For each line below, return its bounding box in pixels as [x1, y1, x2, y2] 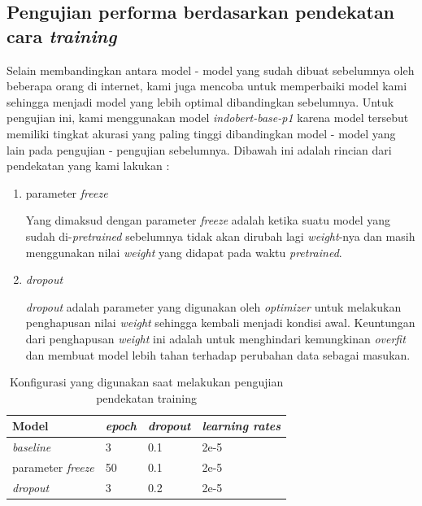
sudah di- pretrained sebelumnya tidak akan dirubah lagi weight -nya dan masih [25, 227, 415, 244]
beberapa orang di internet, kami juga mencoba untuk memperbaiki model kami [7, 77, 407, 94]
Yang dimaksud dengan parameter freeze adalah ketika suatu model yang [25, 212, 391, 229]
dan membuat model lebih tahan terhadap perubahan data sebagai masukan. [25, 346, 411, 363]
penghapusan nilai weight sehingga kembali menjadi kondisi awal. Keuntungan [25, 314, 415, 331]
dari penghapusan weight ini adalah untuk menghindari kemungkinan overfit [25, 329, 406, 347]
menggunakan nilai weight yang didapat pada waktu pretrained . [25, 243, 342, 260]
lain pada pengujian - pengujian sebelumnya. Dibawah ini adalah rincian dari [7, 141, 392, 158]
